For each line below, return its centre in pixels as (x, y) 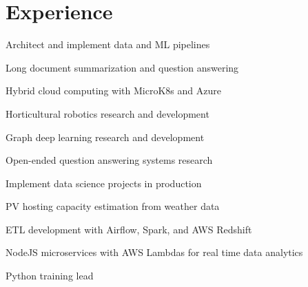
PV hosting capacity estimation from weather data (113, 206)
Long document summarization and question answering (122, 67)
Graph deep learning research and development (105, 137)
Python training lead (50, 276)
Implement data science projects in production (104, 183)
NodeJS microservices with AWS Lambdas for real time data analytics (154, 252)
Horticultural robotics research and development (107, 113)
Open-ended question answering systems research (109, 160)
